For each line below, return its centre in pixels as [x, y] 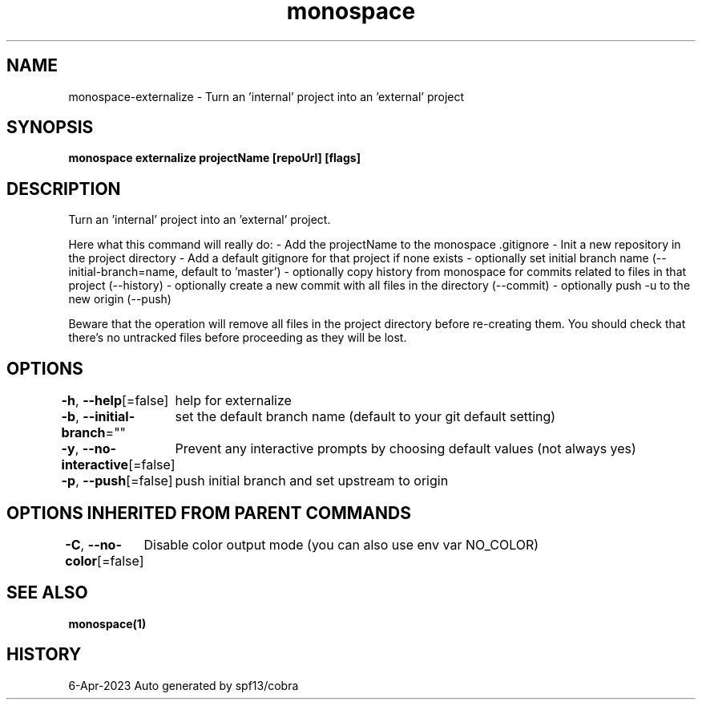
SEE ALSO [47, 593]
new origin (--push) [120, 299]
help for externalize [233, 401]
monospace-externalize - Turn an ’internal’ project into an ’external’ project [266, 96]
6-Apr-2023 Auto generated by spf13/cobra [184, 685]
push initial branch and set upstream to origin [312, 481]
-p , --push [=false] [117, 481]
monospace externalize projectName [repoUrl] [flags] [214, 158]
